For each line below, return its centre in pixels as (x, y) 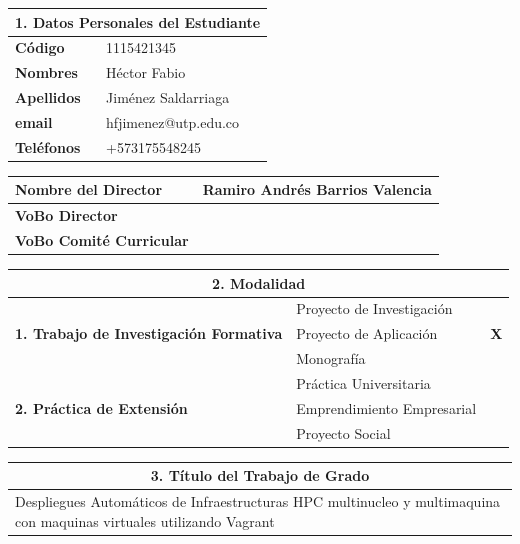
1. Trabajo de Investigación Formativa (149, 333)
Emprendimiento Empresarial (386, 407)
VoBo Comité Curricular (102, 240)
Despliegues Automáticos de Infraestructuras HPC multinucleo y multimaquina (258, 501)
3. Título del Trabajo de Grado (260, 475)
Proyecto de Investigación (374, 308)
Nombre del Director (89, 189)
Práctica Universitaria (363, 382)
